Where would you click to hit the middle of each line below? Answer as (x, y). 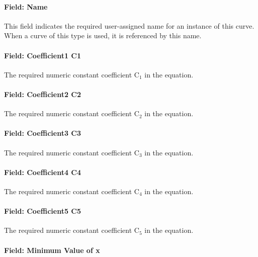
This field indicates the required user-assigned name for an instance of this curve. (129, 25)
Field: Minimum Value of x (52, 250)
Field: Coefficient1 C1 (42, 55)
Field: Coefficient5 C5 (42, 211)
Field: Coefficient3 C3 (42, 133)
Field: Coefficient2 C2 (42, 94)
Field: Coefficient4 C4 (42, 172)
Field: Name (26, 6)
